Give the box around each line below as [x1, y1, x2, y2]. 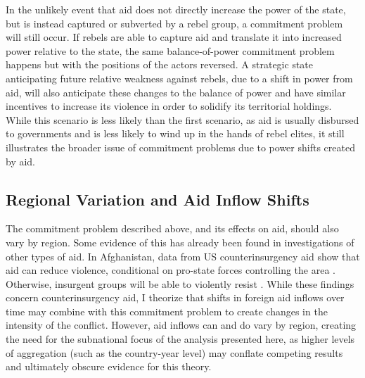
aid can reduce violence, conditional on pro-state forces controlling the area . [6, 263, 335, 277]
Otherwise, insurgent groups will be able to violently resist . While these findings [6, 276, 354, 291]
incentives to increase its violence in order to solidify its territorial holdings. [6, 99, 332, 113]
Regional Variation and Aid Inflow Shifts [6, 188, 309, 210]
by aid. [6, 153, 36, 168]
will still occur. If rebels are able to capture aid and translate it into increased [6, 30, 342, 44]
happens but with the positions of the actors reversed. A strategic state [6, 57, 314, 72]
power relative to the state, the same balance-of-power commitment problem [6, 43, 335, 58]
